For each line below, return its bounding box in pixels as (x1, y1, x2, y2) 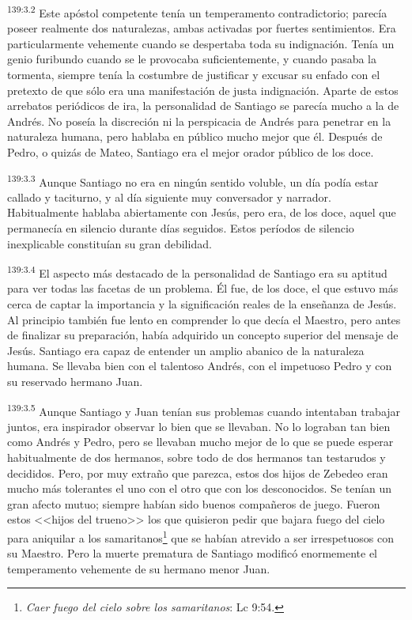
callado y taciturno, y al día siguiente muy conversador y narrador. (7, 188, 331, 205)
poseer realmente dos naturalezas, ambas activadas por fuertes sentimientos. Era (7, 20, 396, 36)
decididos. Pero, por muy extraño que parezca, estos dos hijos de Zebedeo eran (7, 464, 388, 481)
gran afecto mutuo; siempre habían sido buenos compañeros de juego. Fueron (7, 495, 380, 512)
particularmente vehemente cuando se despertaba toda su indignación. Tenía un (7, 35, 395, 51)
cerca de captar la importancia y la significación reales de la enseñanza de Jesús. (7, 296, 397, 312)
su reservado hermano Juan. (7, 373, 143, 390)
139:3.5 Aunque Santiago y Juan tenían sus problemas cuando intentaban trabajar (7, 400, 401, 419)
